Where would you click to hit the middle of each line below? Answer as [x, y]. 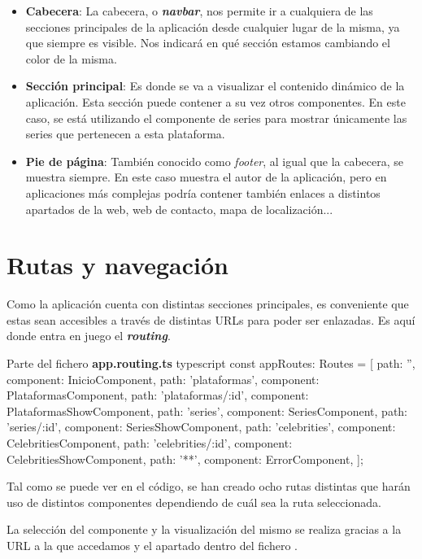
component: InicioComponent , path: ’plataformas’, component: [163, 379]
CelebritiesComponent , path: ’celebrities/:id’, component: [150, 443]
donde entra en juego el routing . [89, 336]
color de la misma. [71, 58]
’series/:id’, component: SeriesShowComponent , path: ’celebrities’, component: [201, 427]
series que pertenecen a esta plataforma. [125, 134]
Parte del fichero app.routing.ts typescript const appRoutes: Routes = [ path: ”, [211, 363]
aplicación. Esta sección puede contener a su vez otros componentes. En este [215, 101]
